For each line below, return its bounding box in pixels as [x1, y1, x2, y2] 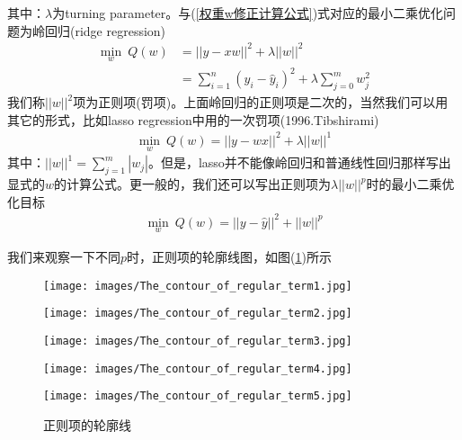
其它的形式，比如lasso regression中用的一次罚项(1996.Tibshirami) [7, 110, 379, 129]
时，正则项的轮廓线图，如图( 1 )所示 [127, 247, 332, 265]
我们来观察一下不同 [7, 247, 120, 265]
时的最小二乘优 [366, 175, 455, 193]
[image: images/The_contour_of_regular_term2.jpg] [43, 307, 352, 320]
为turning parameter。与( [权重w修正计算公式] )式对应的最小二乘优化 [52, 4, 444, 22]
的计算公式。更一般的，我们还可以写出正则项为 [54, 175, 332, 193]
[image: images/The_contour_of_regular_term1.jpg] [43, 279, 352, 292]
